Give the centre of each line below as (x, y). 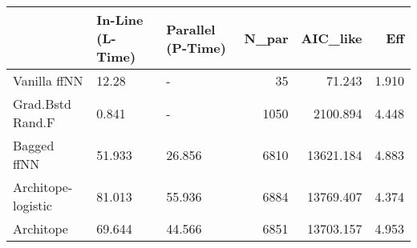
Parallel (191, 29)
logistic (32, 205)
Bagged (34, 145)
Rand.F (34, 122)
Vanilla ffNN (48, 80)
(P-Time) (196, 47)
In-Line (120, 20)
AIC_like (332, 38)
